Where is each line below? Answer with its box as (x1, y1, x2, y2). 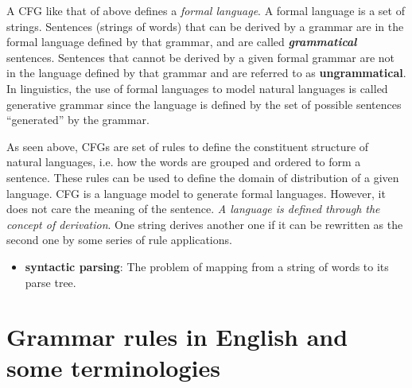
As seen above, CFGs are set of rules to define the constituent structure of (6, 138, 369, 154)
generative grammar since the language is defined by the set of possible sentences (6, 95, 402, 112)
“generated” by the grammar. (6, 111, 150, 128)
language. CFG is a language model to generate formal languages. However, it (6, 184, 386, 201)
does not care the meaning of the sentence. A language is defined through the (6, 200, 380, 217)
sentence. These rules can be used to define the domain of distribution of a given (6, 169, 399, 185)
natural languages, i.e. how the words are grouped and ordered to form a (6, 153, 361, 170)
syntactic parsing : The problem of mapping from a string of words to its (25, 258, 389, 274)
